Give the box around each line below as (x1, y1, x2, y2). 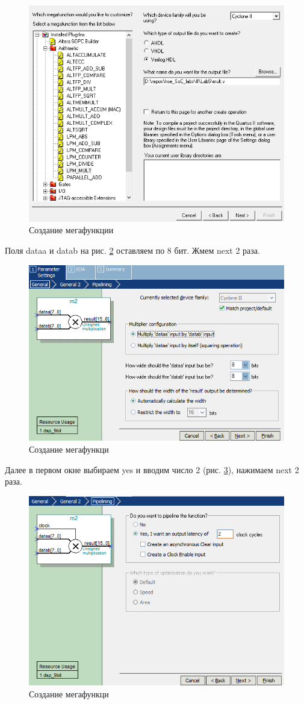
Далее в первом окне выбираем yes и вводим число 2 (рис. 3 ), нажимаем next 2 (5, 463, 299, 476)
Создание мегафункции (29, 224, 114, 236)
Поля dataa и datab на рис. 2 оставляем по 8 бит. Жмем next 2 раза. (5, 244, 260, 256)
